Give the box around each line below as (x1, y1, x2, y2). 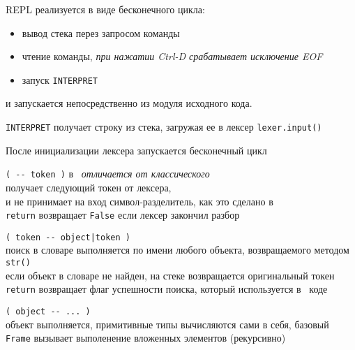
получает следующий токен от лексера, (6, 180, 172, 194)
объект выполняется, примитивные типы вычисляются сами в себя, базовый (6, 316, 329, 331)
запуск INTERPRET (22, 72, 98, 87)
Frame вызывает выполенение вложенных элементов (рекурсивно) (6, 330, 286, 345)
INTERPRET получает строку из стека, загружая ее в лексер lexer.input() (6, 119, 322, 134)
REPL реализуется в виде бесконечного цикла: (6, 2, 205, 16)
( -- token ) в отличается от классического (6, 166, 210, 181)
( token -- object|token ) (6, 232, 130, 242)
